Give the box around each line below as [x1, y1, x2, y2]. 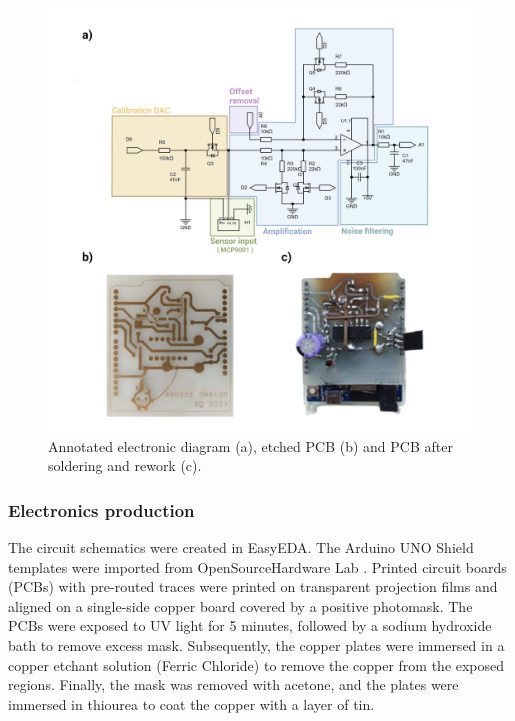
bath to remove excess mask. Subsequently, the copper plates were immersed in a [8, 634, 505, 655]
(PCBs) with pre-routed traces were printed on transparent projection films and [8, 576, 498, 597]
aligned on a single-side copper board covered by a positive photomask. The [8, 595, 473, 616]
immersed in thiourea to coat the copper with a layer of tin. [8, 693, 375, 714]
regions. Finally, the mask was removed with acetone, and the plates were [8, 674, 459, 695]
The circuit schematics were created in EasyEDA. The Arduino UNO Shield [8, 537, 474, 557]
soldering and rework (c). [48, 455, 202, 476]
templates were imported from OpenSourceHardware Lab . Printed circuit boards [8, 556, 507, 577]
